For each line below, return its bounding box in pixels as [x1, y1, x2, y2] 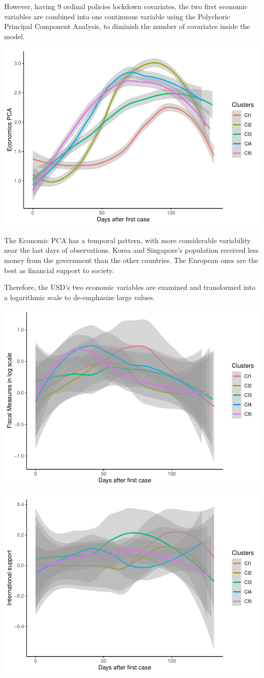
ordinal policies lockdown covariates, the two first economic [63, 1, 248, 11]
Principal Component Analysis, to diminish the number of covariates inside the [4, 21, 250, 32]
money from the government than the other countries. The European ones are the [4, 255, 258, 266]
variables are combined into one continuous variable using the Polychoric [4, 11, 230, 21]
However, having [4, 1, 55, 11]
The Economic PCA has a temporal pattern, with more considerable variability [4, 234, 251, 245]
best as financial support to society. [4, 264, 114, 275]
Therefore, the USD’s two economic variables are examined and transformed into [4, 282, 255, 292]
